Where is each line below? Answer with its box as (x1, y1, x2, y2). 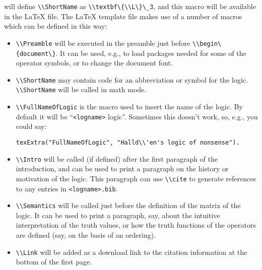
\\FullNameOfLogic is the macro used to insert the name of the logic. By (16, 101, 243, 112)
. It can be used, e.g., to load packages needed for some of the (55, 47, 246, 58)
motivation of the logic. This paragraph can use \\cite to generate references (16, 173, 256, 183)
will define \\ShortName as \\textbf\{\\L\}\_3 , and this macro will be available (4, 1, 256, 11)
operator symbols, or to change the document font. (16, 57, 173, 68)
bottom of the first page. (16, 256, 92, 267)
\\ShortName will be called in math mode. (16, 84, 147, 95)
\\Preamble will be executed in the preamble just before (16, 37, 190, 48)
